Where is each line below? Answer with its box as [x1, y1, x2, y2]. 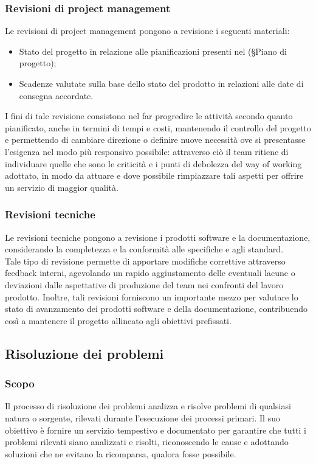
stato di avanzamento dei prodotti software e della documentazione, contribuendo [5, 302, 308, 315]
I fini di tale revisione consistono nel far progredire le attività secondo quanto [5, 109, 293, 122]
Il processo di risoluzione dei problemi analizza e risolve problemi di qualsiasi [5, 400, 291, 412]
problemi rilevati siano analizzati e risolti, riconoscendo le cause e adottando [5, 435, 289, 448]
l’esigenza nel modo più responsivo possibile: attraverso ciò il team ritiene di [5, 145, 289, 158]
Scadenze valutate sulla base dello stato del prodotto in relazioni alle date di [19, 77, 304, 89]
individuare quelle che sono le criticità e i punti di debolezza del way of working [5, 157, 302, 170]
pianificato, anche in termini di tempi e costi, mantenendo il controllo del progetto [5, 121, 311, 134]
